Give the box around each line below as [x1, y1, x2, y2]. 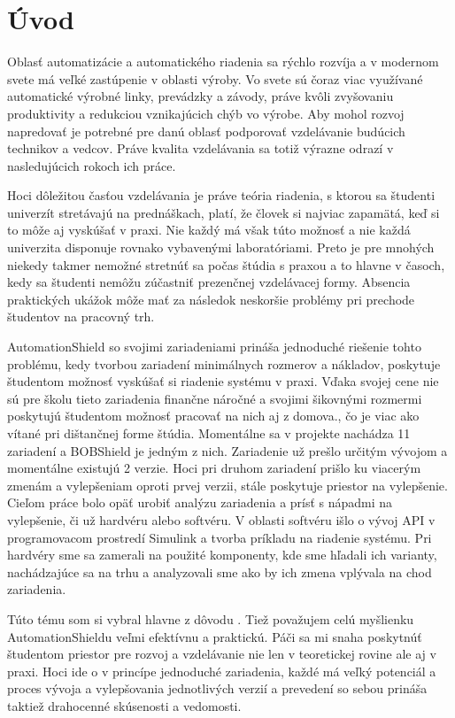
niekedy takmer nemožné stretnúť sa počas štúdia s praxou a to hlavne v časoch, [7, 255, 445, 274]
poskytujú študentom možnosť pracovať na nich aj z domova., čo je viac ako [7, 406, 420, 425]
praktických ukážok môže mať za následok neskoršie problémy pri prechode [7, 290, 415, 308]
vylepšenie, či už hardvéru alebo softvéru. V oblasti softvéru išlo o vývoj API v [7, 510, 436, 529]
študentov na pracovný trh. [7, 307, 155, 326]
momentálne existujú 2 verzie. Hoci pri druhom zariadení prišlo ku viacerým [7, 459, 421, 477]
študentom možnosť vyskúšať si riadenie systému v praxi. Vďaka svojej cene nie [7, 372, 439, 390]
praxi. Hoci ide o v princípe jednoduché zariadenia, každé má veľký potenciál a [7, 661, 436, 680]
